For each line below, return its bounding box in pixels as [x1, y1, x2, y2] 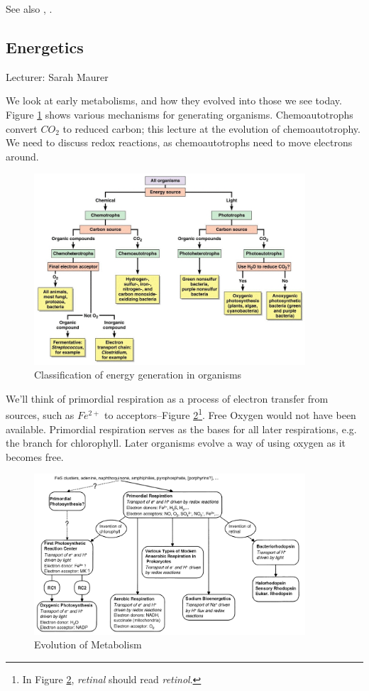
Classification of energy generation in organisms [34, 367, 242, 382]
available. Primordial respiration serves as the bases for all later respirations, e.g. [6, 421, 357, 436]
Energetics [6, 36, 84, 58]
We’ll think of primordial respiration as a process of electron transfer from [6, 391, 329, 406]
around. [6, 148, 39, 163]
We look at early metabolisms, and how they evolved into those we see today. [6, 93, 342, 108]
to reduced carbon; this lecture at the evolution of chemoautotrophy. [62, 121, 360, 136]
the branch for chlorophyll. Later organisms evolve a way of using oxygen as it [6, 435, 346, 450]
